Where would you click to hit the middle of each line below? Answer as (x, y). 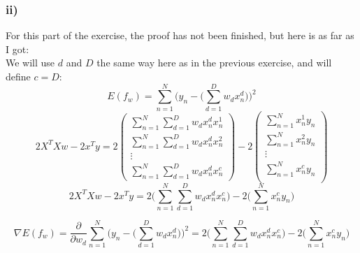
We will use (30, 63)
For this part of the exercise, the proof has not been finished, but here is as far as (180, 35)
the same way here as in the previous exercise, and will (214, 63)
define (18, 76)
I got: (17, 49)
